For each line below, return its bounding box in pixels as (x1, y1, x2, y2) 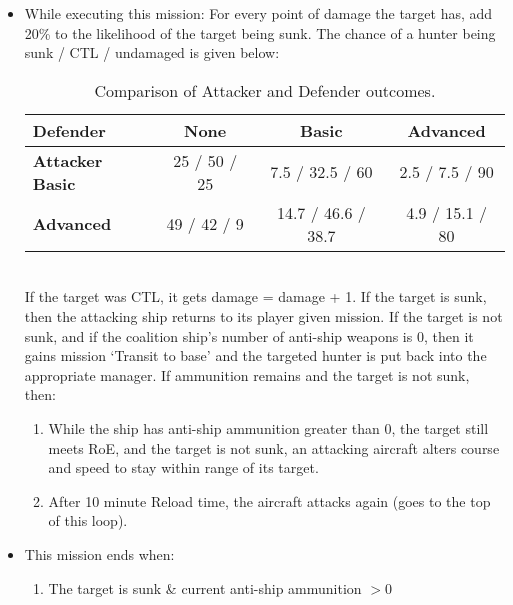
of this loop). (48, 510, 128, 531)
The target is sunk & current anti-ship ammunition (48, 577, 362, 598)
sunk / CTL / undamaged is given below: (24, 42, 280, 63)
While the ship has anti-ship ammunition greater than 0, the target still (48, 417, 489, 438)
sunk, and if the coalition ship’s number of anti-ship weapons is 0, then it (24, 325, 474, 346)
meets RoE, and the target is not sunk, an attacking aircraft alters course (48, 437, 500, 458)
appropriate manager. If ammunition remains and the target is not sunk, (24, 364, 470, 385)
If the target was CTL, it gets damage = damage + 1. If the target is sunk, (24, 286, 487, 307)
